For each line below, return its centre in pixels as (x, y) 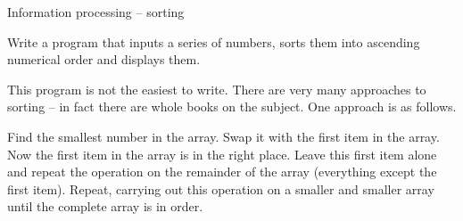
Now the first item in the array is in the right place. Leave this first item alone (222, 154)
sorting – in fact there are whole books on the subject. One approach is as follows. (232, 106)
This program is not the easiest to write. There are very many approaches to (217, 89)
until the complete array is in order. (105, 206)
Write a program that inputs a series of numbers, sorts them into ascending (214, 41)
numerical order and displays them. (104, 59)
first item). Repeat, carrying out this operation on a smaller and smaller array (221, 188)
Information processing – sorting (96, 12)
